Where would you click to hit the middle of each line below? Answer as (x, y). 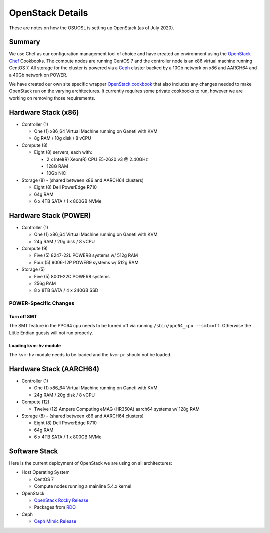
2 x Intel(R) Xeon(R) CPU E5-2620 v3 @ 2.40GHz (97, 159)
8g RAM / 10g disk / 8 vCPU (63, 138)
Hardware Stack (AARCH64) (54, 369)
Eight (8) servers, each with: (63, 152)
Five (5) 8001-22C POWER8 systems (72, 276)
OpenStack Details (49, 13)
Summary (25, 42)
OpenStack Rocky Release (61, 500)
